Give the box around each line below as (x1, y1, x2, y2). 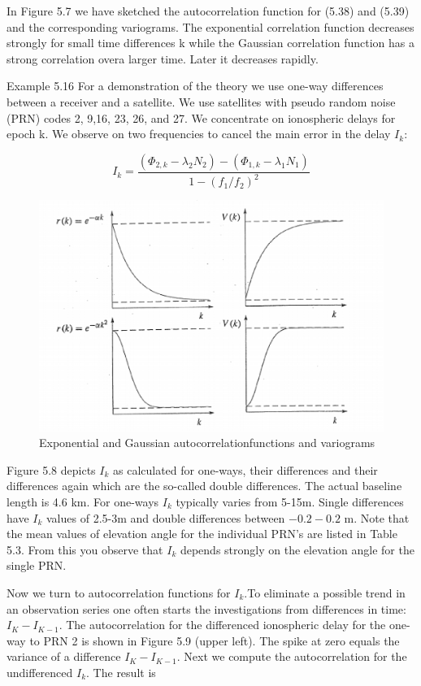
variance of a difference (7, 648, 121, 665)
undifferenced (7, 663, 73, 680)
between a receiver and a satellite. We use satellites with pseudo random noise (7, 93, 396, 110)
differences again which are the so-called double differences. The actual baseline (7, 477, 402, 494)
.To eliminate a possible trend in (244, 584, 406, 601)
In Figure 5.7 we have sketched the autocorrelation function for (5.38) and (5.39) (7, 2, 410, 19)
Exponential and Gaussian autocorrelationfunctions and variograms (39, 434, 375, 451)
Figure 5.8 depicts (7, 461, 96, 478)
